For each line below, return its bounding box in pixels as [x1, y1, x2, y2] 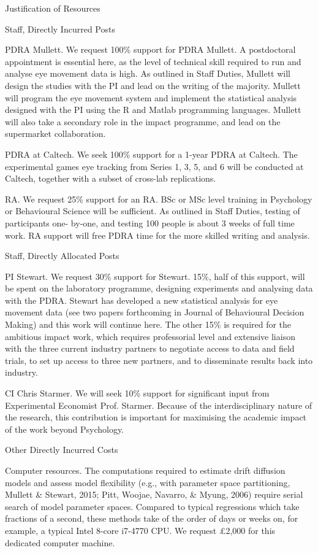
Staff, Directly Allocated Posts [5, 249, 119, 262]
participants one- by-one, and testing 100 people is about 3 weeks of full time [5, 216, 295, 229]
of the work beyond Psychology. [5, 422, 124, 435]
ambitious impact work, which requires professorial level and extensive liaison [5, 330, 295, 342]
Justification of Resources [5, 2, 100, 14]
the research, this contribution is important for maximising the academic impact [5, 411, 307, 423]
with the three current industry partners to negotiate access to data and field [5, 342, 295, 355]
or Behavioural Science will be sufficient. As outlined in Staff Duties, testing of [5, 204, 300, 217]
